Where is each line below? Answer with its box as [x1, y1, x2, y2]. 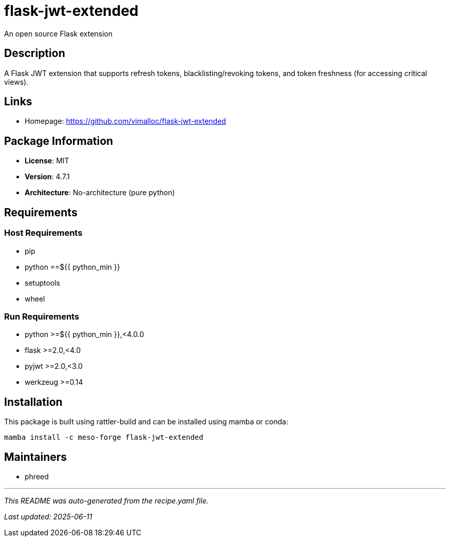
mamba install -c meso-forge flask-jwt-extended [4, 433, 203, 442]
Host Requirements [4, 228, 83, 238]
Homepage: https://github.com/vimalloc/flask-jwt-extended [25, 117, 226, 126]
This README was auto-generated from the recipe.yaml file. [4, 496, 209, 505]
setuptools [25, 278, 60, 287]
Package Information [4, 134, 114, 147]
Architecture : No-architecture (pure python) [25, 188, 175, 197]
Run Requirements [4, 311, 80, 322]
